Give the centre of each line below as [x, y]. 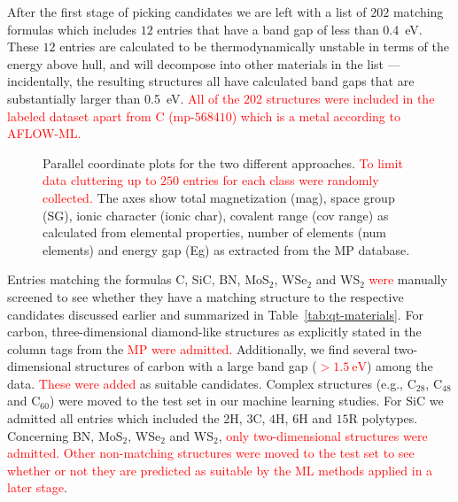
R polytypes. [383, 418]
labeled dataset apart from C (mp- [101, 116]
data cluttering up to [100, 180]
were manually [408, 279]
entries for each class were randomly [281, 180]
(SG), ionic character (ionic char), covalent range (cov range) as [216, 215]
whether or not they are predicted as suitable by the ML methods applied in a [220, 470]
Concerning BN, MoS [65, 435]
